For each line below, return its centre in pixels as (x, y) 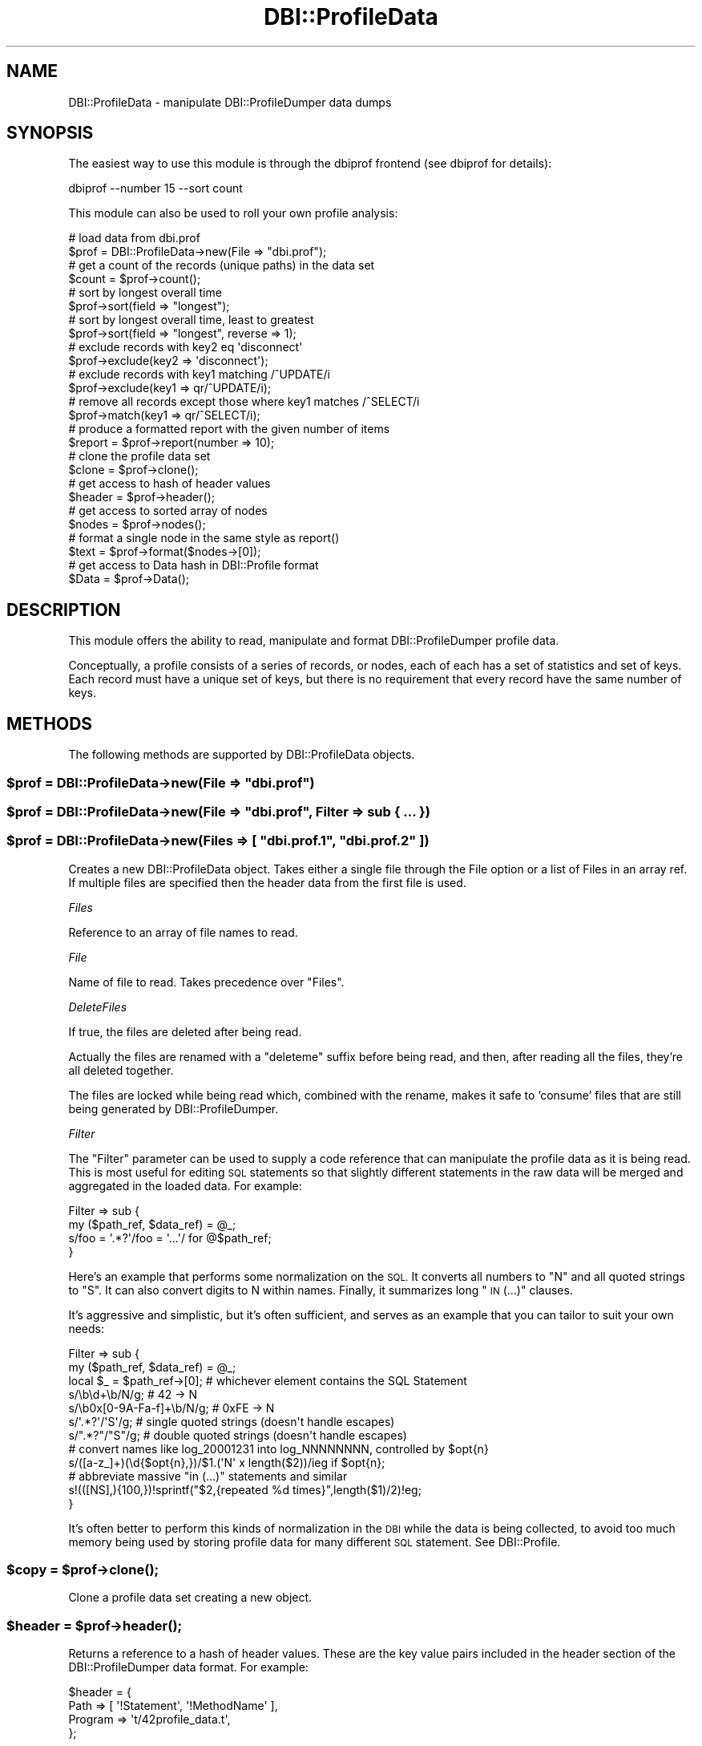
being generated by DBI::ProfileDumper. (173, 1108)
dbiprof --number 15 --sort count (155, 188)
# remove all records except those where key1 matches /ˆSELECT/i (244, 402)
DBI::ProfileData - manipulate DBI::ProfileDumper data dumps (230, 102)
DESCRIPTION (64, 610)
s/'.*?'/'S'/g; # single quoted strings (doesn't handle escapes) (232, 1421)
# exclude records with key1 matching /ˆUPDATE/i (199, 375)
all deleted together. (121, 1070)
